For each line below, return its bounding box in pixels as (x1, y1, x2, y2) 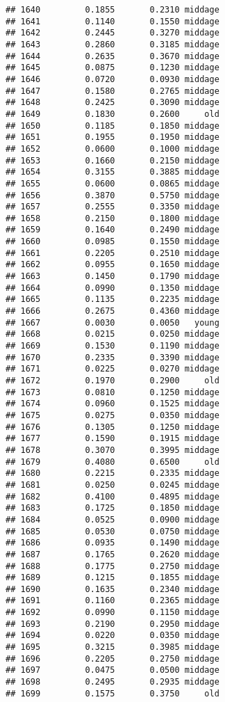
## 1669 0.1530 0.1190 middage (6, 341, 219, 351)
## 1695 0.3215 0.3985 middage (6, 642, 219, 653)
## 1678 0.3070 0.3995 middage (6, 445, 219, 455)
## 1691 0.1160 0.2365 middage (6, 596, 219, 606)
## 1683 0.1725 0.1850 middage (6, 503, 219, 513)
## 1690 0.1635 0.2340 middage (6, 584, 219, 594)
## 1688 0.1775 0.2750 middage (6, 561, 219, 571)
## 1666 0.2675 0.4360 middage (6, 306, 219, 317)
